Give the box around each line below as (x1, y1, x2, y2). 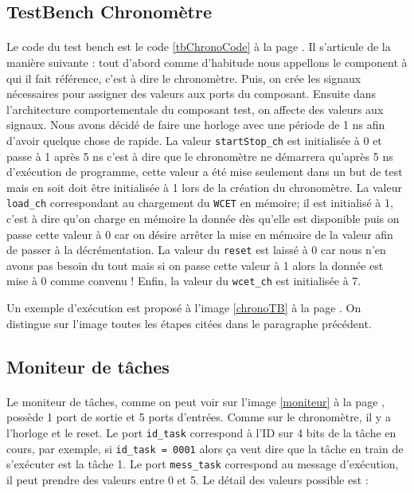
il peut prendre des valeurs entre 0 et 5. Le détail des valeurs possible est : (6, 471, 369, 487)
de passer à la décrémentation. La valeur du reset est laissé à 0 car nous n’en (6, 241, 386, 258)
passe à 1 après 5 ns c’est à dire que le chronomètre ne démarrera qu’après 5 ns (6, 147, 393, 164)
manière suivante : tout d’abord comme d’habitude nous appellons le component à (6, 53, 408, 70)
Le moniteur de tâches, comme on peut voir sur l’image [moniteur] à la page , (6, 393, 385, 409)
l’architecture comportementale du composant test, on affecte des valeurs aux (6, 100, 384, 117)
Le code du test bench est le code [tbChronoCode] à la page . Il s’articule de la (6, 38, 391, 55)
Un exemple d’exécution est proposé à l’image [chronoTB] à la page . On (6, 299, 361, 316)
